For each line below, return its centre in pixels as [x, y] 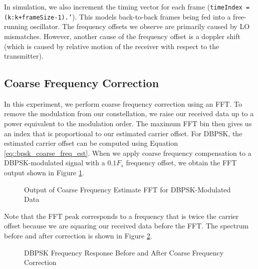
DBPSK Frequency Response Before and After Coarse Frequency [124, 252]
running [16, 26]
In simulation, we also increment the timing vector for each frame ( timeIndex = [127, 7]
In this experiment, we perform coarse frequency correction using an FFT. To [123, 103]
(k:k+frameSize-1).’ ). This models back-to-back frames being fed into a [117, 16]
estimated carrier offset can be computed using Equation [91, 143]
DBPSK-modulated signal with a [55, 163]
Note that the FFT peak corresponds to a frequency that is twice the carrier [121, 216]
